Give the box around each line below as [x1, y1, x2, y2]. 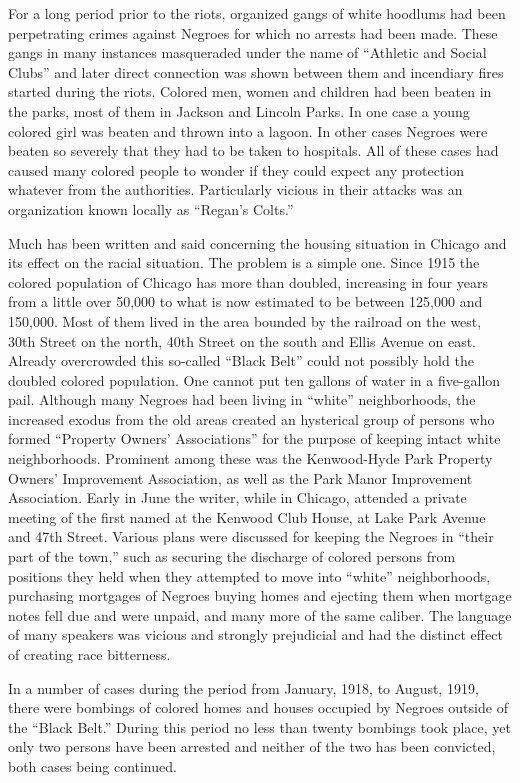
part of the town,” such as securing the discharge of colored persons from [8, 546, 456, 567]
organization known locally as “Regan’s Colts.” [8, 198, 294, 219]
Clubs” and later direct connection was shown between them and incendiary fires [8, 61, 504, 82]
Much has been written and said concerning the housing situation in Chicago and [8, 232, 507, 253]
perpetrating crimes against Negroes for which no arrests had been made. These [8, 22, 498, 43]
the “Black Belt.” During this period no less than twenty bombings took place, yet [8, 716, 512, 737]
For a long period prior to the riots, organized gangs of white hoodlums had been [8, 3, 506, 23]
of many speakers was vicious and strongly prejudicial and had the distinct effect [8, 624, 503, 645]
